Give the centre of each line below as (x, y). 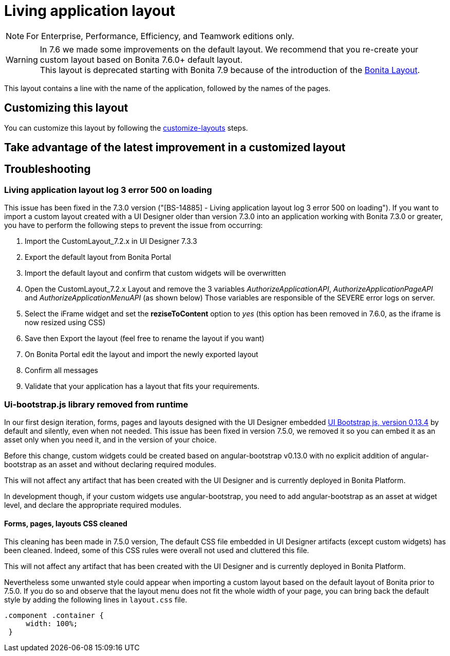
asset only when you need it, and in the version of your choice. (110, 439)
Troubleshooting (48, 169)
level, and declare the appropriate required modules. (93, 505)
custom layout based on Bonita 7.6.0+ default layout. (141, 59)
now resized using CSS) (65, 323)
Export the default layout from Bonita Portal (98, 257)
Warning (22, 59)
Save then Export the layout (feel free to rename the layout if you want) (145, 339)
